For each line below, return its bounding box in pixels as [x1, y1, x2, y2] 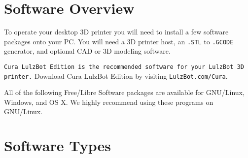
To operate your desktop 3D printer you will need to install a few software [4, 27, 229, 37]
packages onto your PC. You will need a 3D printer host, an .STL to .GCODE [4, 36, 234, 46]
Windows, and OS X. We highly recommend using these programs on [4, 96, 213, 107]
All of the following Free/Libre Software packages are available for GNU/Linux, [4, 87, 245, 97]
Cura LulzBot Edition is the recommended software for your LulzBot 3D [4, 63, 244, 70]
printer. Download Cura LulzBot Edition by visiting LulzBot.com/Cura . [4, 70, 228, 81]
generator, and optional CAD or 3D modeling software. [4, 46, 171, 56]
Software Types [4, 135, 111, 156]
